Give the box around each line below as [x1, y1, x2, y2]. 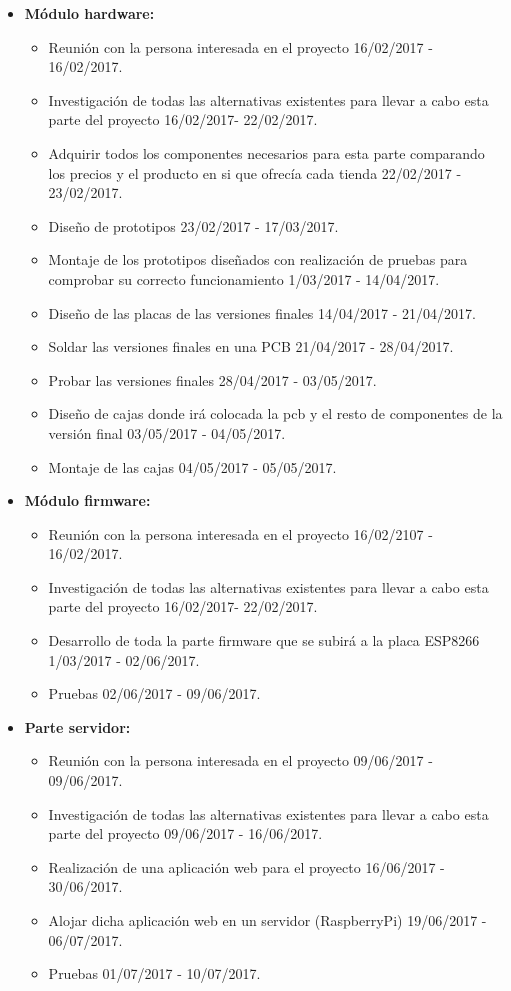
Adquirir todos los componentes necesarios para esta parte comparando [48, 142, 485, 163]
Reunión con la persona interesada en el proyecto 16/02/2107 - [48, 523, 433, 544]
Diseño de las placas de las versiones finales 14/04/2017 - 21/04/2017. [48, 302, 476, 323]
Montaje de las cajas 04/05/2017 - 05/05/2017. [48, 456, 337, 477]
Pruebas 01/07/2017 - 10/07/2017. [48, 963, 261, 984]
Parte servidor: [24, 716, 131, 737]
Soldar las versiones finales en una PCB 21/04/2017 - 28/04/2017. [48, 336, 454, 357]
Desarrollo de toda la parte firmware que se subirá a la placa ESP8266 [48, 630, 480, 651]
